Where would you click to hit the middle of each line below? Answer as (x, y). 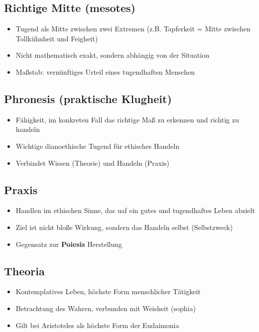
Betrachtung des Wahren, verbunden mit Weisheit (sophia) (106, 308)
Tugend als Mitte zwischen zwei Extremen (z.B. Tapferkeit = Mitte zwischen (133, 29)
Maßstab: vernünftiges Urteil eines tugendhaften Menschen (105, 71)
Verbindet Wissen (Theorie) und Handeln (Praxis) (92, 163)
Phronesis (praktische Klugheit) (88, 98)
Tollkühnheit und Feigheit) (57, 38)
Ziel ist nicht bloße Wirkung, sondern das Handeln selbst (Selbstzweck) (124, 227)
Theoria (24, 271)
